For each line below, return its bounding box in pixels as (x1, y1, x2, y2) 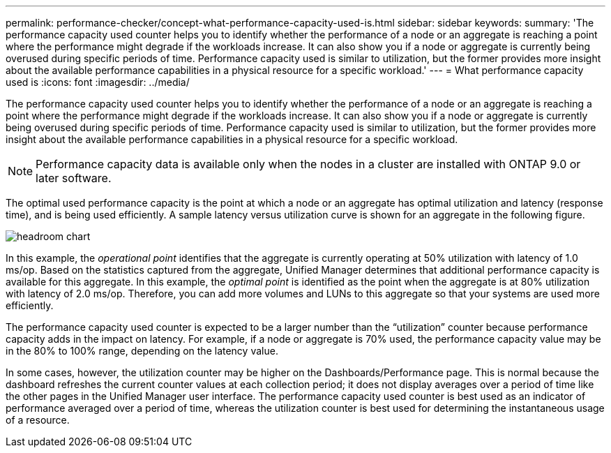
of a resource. (6, 414, 70, 426)
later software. (36, 171, 112, 185)
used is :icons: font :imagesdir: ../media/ (6, 76, 190, 88)
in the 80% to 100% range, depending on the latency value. (6, 345, 278, 357)
